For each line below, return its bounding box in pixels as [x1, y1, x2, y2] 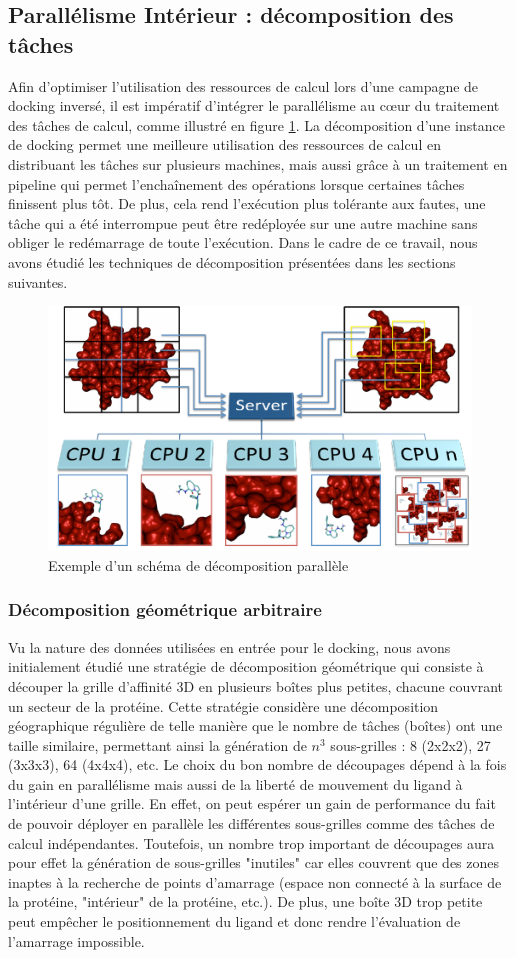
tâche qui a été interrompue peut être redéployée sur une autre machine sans [8, 212, 478, 233]
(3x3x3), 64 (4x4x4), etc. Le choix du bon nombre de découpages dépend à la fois [8, 754, 507, 775]
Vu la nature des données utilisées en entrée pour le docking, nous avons [8, 636, 451, 657]
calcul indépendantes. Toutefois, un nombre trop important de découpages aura [8, 832, 495, 853]
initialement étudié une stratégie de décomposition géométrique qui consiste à [8, 656, 484, 677]
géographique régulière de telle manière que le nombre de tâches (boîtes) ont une [8, 715, 503, 736]
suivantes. [8, 271, 68, 292]
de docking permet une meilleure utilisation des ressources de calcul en [8, 134, 441, 155]
